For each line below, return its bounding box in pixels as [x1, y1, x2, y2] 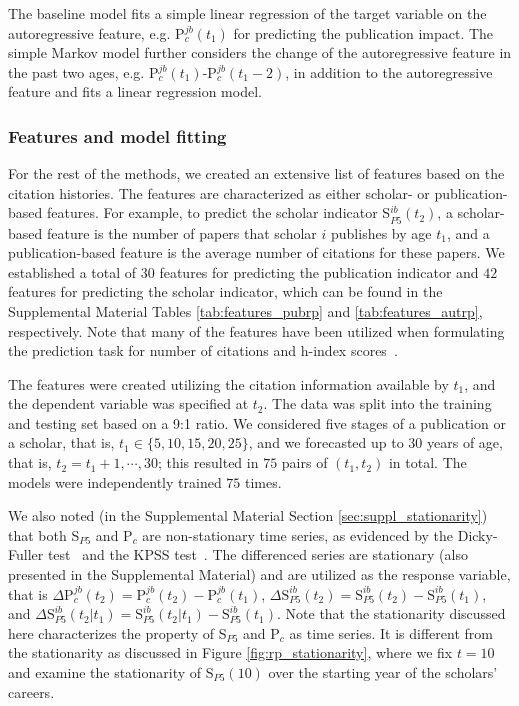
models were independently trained [8, 471, 222, 492]
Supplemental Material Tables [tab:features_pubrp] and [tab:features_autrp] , [8, 300, 483, 321]
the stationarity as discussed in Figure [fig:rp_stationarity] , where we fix [8, 642, 453, 663]
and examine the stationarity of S [8, 662, 214, 682]
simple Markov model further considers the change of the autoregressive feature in [8, 42, 512, 63]
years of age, [427, 432, 503, 453]
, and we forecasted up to [248, 432, 404, 453]
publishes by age [331, 222, 432, 243]
